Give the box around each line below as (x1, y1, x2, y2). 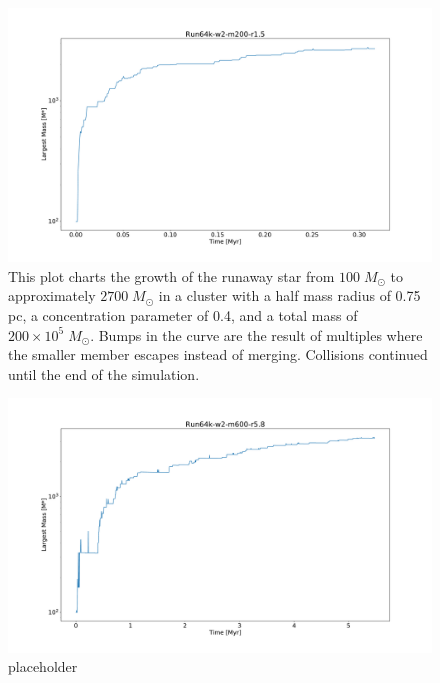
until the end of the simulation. (8, 363, 200, 384)
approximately (8, 285, 96, 306)
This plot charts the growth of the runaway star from (8, 265, 335, 286)
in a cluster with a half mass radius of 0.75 (158, 285, 421, 306)
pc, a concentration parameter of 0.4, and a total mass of (8, 305, 358, 326)
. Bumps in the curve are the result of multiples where (90, 324, 423, 345)
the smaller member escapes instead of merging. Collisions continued (8, 344, 428, 365)
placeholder (8, 656, 78, 677)
